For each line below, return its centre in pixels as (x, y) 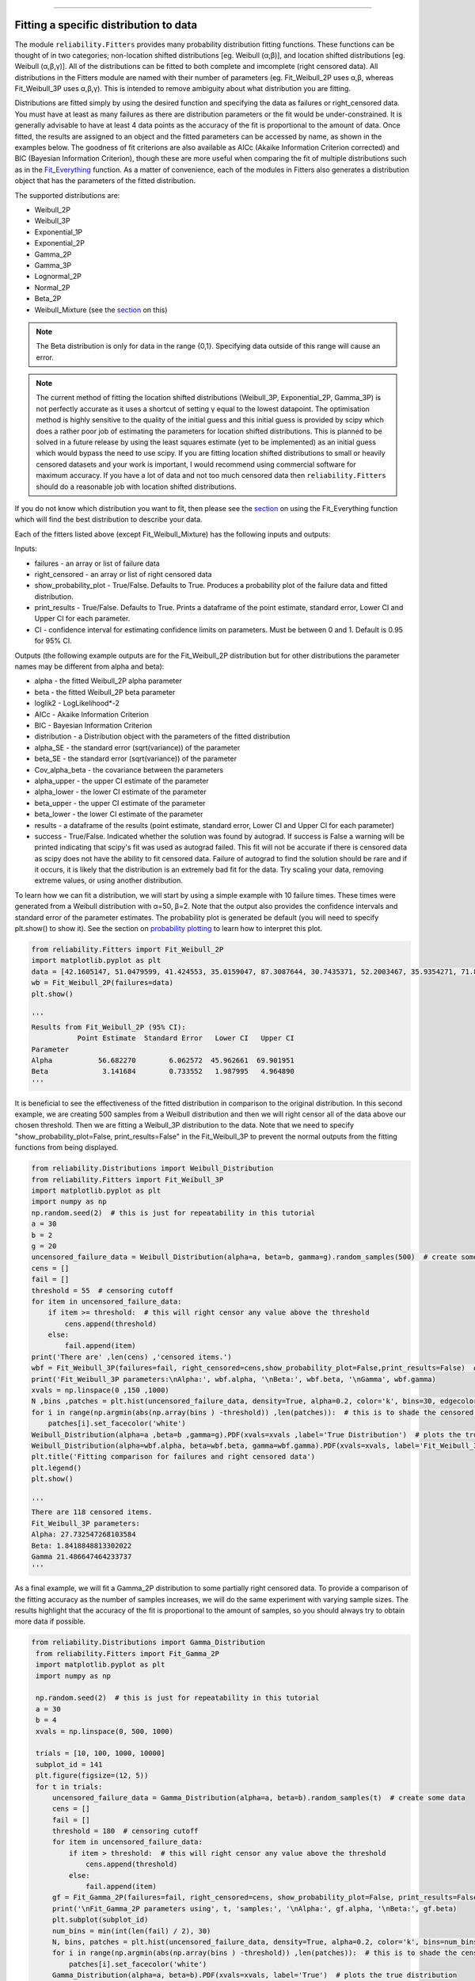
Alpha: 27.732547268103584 (84, 1534)
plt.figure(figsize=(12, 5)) (92, 1776)
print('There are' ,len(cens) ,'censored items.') (132, 1357)
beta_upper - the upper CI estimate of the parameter (120, 803)
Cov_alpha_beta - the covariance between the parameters (129, 769)
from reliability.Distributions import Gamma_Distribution (148, 1643)
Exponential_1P (59, 232)
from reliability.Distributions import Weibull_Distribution (152, 1168)
